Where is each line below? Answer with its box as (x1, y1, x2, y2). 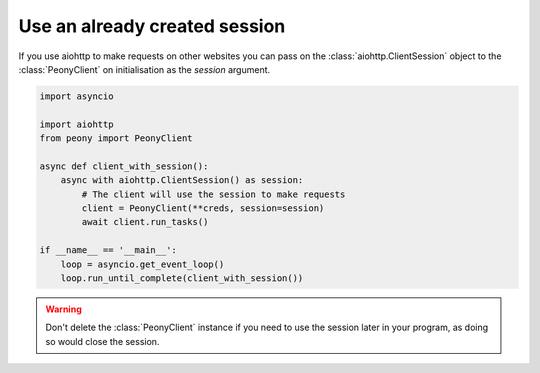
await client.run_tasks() (81, 216, 209, 228)
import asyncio (39, 90, 114, 102)
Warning (45, 303, 82, 315)
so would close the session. (45, 335, 160, 347)
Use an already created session (18, 15, 286, 37)
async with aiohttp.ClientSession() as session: (60, 175, 304, 186)
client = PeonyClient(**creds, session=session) (81, 203, 325, 214)
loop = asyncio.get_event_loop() (60, 258, 225, 270)
